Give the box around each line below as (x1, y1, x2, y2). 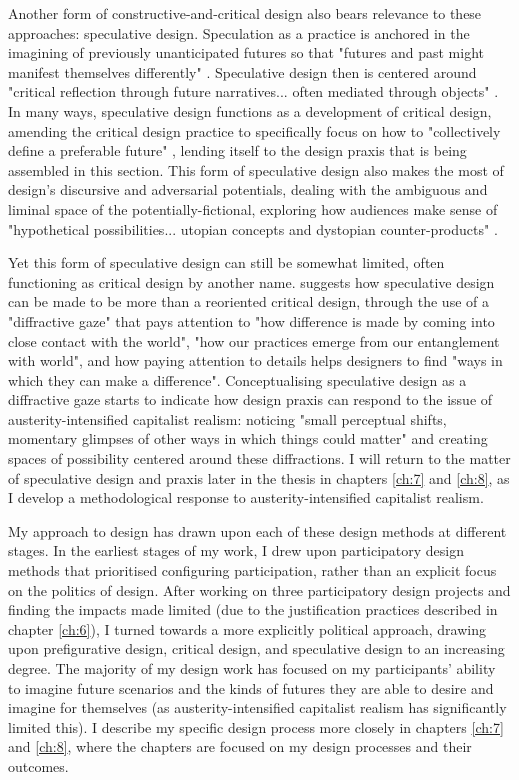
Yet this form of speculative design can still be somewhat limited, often (8, 252, 445, 273)
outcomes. (8, 755, 69, 776)
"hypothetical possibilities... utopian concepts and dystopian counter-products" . (8, 218, 498, 239)
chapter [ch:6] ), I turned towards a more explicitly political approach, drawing (8, 618, 486, 639)
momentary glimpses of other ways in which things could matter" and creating (8, 428, 488, 449)
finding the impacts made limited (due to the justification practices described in (8, 599, 498, 620)
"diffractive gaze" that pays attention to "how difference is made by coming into (8, 310, 495, 331)
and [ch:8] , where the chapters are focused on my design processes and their (8, 736, 472, 757)
